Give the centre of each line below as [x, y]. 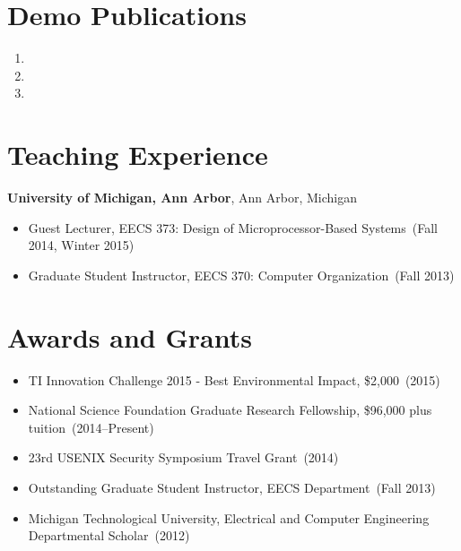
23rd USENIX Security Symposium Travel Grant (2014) [183, 457]
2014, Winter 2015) [81, 245]
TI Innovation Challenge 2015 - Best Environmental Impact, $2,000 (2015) [234, 379]
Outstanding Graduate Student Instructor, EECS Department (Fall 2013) [232, 487]
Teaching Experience [138, 155]
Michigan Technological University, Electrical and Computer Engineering [229, 517]
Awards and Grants [130, 336]
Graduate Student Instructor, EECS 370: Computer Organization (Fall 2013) [241, 275]
